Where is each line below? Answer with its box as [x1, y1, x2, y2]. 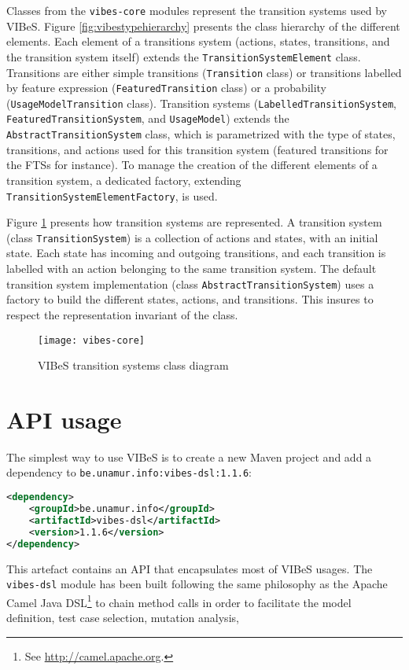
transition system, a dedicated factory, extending [6, 171, 241, 188]
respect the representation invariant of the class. [6, 306, 238, 322]
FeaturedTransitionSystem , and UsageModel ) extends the [6, 110, 289, 127]
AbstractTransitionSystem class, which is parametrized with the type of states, [6, 126, 396, 142]
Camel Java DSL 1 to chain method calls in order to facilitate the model [6, 591, 352, 610]
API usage [6, 403, 122, 435]
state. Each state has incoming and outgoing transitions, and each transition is [6, 245, 386, 261]
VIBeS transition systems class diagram [38, 357, 229, 374]
